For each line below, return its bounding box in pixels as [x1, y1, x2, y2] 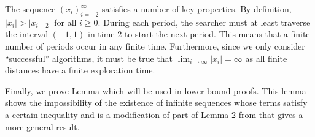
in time [87, 28, 115, 40]
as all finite [245, 51, 287, 64]
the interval [5, 28, 49, 40]
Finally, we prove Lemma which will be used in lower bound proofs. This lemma [5, 84, 306, 97]
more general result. [5, 120, 80, 133]
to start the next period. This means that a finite [124, 28, 310, 40]
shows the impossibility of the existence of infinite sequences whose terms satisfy [5, 96, 308, 109]
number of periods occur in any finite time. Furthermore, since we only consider [5, 39, 305, 52]
